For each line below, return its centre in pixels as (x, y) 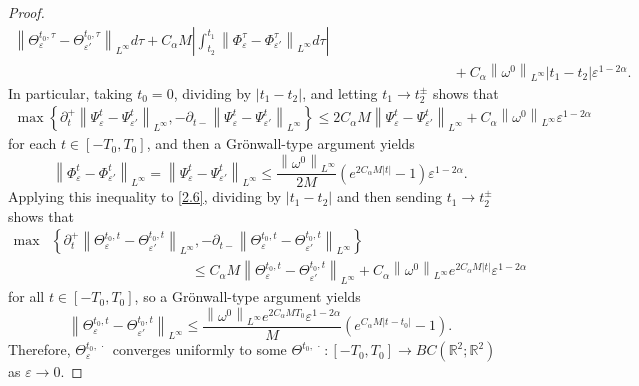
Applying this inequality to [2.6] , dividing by (145, 196)
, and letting (340, 92)
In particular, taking (70, 92)
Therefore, (39, 349)
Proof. (26, 12)
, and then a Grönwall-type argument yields (280, 143)
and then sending (389, 196)
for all (26, 296)
